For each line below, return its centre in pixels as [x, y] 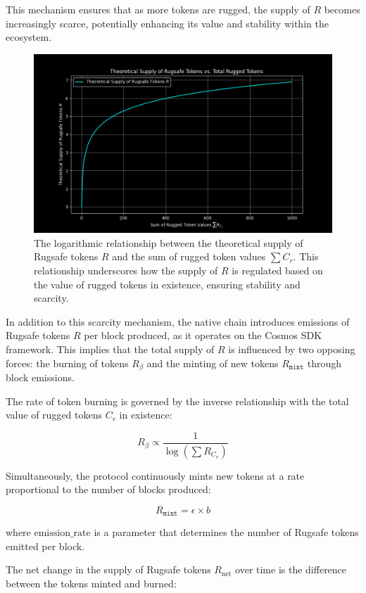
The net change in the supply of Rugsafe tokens [108, 569]
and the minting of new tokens [213, 363]
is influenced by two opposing [292, 349]
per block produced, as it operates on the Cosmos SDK [203, 335]
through [324, 363]
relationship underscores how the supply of [126, 270]
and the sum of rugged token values [189, 256]
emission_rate [62, 534]
